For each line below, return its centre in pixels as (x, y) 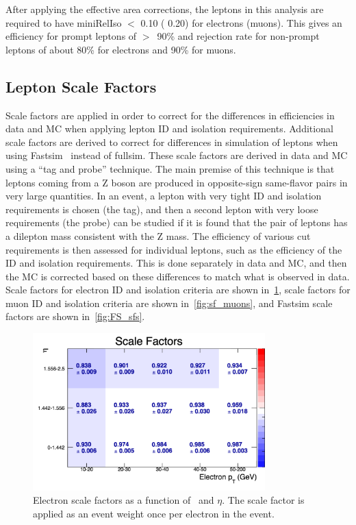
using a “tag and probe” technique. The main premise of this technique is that (170, 168)
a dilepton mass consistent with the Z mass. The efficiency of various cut (158, 235)
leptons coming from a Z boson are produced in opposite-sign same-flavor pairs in (177, 182)
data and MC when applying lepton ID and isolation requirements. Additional (169, 129)
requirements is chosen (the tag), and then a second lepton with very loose (162, 209)
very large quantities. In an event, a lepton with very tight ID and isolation (164, 196)
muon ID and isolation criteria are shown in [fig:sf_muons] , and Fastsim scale (169, 303)
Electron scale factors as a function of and (124, 500)
